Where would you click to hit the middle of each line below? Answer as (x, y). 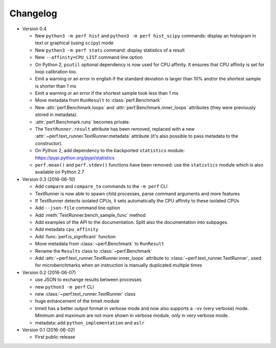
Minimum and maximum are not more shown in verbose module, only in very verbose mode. (132, 316)
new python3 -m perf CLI (64, 286)
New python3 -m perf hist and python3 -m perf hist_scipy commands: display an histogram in (146, 35)
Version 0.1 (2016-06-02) (49, 330)
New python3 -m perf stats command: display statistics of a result (110, 50)
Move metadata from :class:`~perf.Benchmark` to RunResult (100, 244)
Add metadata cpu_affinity (67, 229)
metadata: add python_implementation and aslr (90, 322)
